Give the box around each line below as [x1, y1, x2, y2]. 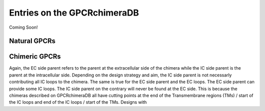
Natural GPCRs [9, 37, 56, 45]
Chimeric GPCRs [9, 53, 61, 61]
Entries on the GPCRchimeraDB [9, 7, 139, 18]
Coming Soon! [9, 24, 38, 30]
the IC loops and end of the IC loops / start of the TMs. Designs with [9, 99, 147, 105]
